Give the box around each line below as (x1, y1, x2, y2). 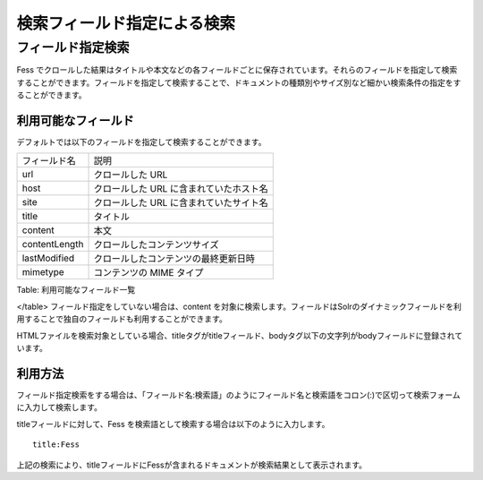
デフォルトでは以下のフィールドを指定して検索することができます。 (16, 137, 267, 148)
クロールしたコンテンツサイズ (93, 238, 219, 251)
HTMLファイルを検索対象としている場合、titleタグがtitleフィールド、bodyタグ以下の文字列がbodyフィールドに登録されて (16, 330, 463, 340)
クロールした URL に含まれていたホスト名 (93, 183, 268, 195)
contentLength (21, 238, 84, 251)
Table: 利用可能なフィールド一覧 (16, 285, 136, 296)
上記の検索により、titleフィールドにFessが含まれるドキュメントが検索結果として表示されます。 (16, 459, 367, 470)
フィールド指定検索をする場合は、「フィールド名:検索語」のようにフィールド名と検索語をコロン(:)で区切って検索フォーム (16, 390, 461, 400)
